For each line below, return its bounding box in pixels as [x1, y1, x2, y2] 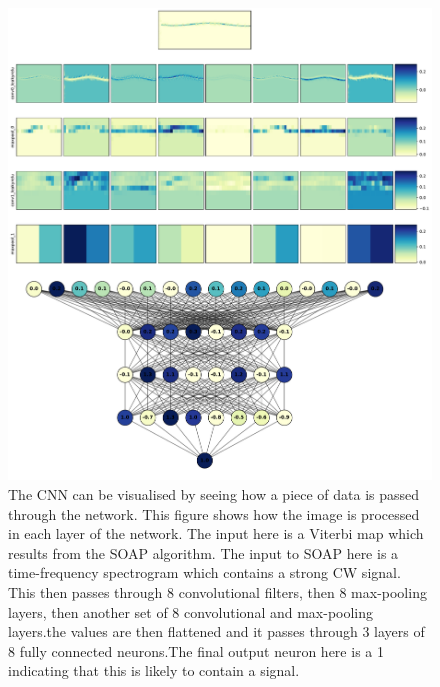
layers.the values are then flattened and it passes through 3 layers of [8, 621, 425, 642]
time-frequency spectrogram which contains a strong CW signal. [8, 562, 401, 583]
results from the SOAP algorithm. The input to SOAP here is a [8, 542, 399, 563]
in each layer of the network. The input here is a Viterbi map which [8, 523, 424, 544]
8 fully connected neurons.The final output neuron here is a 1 [8, 640, 384, 661]
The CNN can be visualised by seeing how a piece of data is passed [8, 484, 420, 505]
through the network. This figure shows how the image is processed [8, 503, 420, 524]
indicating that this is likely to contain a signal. [8, 660, 300, 681]
